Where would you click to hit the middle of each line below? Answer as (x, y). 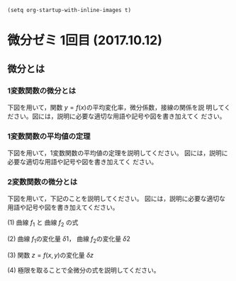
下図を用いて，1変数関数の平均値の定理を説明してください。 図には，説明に (118, 153)
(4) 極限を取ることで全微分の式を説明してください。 (84, 270)
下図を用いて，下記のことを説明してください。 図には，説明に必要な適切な (116, 199)
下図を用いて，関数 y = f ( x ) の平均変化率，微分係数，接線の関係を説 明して (116, 107)
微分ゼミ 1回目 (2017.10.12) (85, 41)
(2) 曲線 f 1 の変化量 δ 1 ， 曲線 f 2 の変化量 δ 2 (69, 240)
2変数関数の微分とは (43, 182)
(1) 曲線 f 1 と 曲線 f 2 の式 (43, 223)
